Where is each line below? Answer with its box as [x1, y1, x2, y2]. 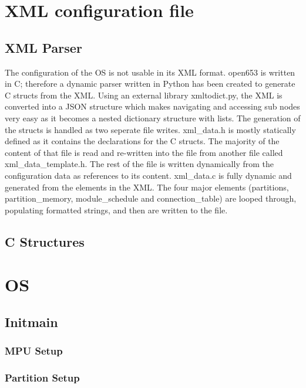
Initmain [5, 312, 58, 331]
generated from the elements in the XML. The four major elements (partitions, [5, 181, 289, 193]
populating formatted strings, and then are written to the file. [5, 203, 228, 216]
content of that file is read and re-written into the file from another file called [5, 146, 283, 158]
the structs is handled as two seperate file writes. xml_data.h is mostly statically [5, 123, 296, 135]
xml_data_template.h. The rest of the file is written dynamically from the [5, 158, 274, 170]
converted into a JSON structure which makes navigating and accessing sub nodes [5, 100, 300, 113]
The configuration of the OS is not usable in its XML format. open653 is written [5, 66, 295, 78]
